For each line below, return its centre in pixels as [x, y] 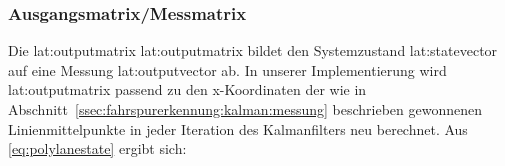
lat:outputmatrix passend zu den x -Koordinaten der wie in [187, 89]
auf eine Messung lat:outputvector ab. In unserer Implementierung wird [227, 69]
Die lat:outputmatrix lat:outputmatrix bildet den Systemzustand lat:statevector [253, 50]
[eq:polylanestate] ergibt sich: [97, 148]
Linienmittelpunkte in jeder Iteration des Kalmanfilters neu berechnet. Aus [238, 128]
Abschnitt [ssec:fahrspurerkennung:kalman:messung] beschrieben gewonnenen [245, 109]
